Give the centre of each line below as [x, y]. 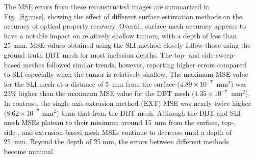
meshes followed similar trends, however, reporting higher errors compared [134, 64]
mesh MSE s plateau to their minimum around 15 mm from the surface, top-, [120, 122]
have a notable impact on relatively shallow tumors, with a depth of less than [120, 35]
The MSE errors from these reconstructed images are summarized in [107, 6]
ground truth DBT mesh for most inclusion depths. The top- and [102, 54]
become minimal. [29, 151]
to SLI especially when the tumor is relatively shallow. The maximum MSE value [126, 74]
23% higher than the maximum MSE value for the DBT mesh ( [99, 93]
